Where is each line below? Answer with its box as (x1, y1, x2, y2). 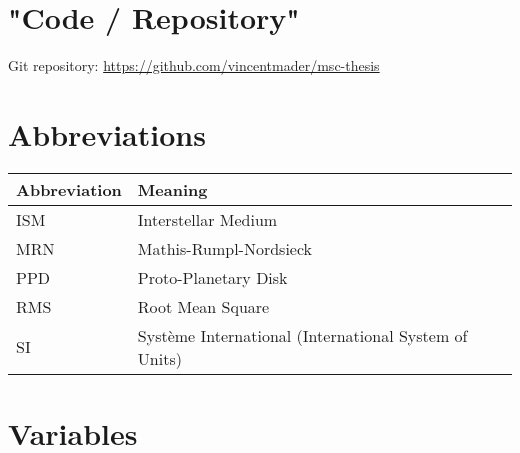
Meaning (137, 177, 208, 201)
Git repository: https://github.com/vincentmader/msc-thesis (8, 55, 380, 76)
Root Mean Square (137, 294, 270, 318)
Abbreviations (8, 113, 206, 154)
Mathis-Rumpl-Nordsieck (137, 236, 313, 260)
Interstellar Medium (137, 207, 278, 231)
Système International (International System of (137, 323, 468, 347)
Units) (137, 346, 182, 370)
